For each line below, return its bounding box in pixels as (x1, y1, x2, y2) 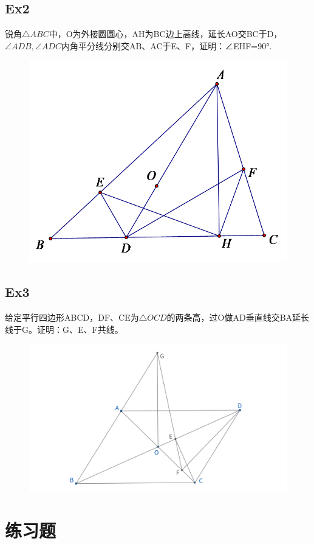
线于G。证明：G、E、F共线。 (5, 323, 123, 335)
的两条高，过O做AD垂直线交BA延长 (166, 310, 310, 323)
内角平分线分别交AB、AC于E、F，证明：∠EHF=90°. (61, 39, 272, 52)
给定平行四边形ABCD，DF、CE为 (5, 310, 139, 323)
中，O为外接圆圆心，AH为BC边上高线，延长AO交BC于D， (49, 27, 282, 40)
